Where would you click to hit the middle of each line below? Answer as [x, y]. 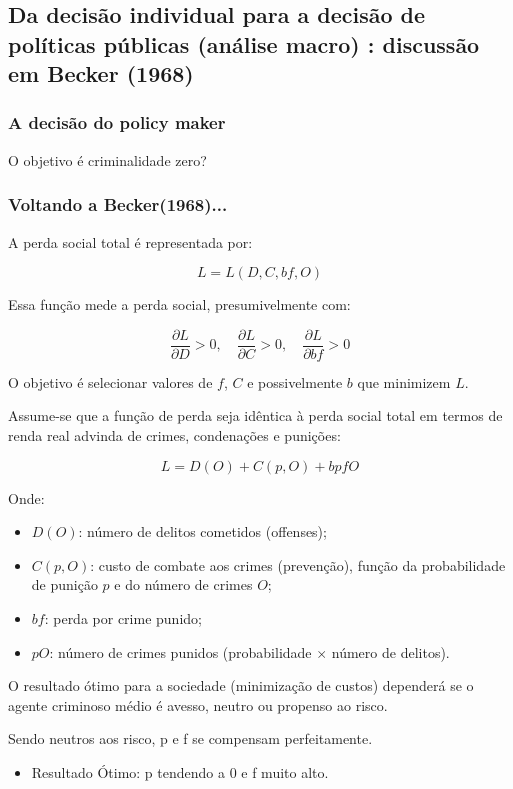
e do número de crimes [183, 584]
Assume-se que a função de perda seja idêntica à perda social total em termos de [255, 415]
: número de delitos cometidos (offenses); [202, 531]
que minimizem [404, 381]
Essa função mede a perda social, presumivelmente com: [179, 304]
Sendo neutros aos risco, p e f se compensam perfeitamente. [190, 738]
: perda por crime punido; [123, 618]
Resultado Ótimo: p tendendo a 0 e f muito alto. [180, 771]
